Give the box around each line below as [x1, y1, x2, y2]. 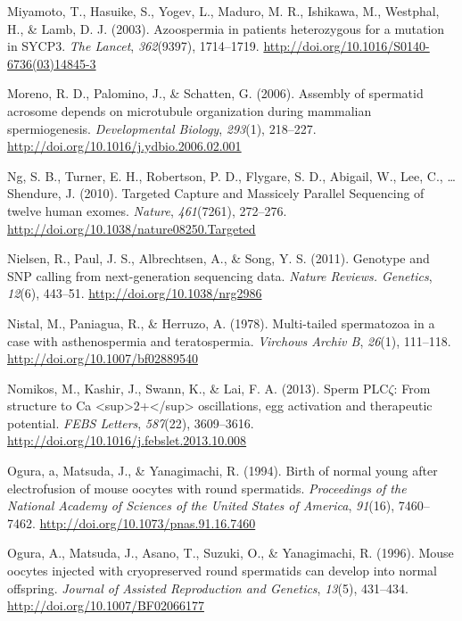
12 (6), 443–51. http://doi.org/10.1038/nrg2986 [7, 284, 262, 302]
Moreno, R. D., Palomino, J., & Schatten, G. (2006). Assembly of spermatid [7, 84, 424, 103]
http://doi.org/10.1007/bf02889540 [7, 349, 198, 368]
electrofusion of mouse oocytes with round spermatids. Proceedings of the [7, 478, 407, 497]
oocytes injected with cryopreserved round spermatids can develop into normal [7, 561, 437, 580]
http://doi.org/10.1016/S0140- [263, 37, 430, 55]
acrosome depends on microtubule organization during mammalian [7, 101, 372, 120]
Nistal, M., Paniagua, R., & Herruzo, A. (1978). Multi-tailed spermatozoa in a [7, 313, 435, 332]
